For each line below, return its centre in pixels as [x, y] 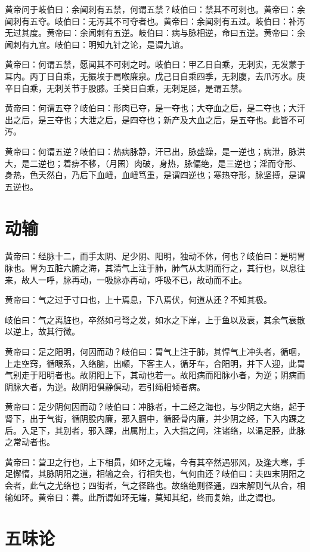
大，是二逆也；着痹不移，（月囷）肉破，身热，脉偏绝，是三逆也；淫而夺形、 [153, 163]
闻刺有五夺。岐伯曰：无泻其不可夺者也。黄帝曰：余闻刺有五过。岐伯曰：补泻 [155, 21]
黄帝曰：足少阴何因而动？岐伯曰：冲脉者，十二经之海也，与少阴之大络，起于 [155, 407]
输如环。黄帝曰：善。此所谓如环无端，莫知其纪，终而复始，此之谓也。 [142, 497]
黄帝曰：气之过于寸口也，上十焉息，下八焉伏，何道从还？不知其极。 [138, 300]
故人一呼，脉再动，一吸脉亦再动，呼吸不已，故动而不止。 [134, 279]
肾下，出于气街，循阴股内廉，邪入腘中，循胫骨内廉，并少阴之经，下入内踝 [151, 418]
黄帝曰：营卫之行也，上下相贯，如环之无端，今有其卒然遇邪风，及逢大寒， [151, 461]
